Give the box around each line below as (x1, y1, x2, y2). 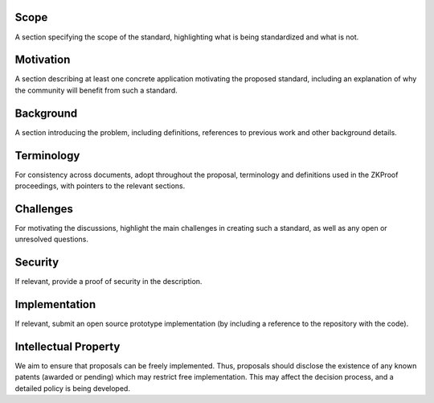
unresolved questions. (14, 234, 88, 245)
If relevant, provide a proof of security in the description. (14, 277, 203, 286)
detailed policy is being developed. (14, 383, 130, 393)
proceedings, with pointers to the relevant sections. (14, 181, 186, 191)
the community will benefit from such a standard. (14, 85, 178, 95)
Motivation (14, 53, 71, 67)
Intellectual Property (14, 339, 121, 353)
